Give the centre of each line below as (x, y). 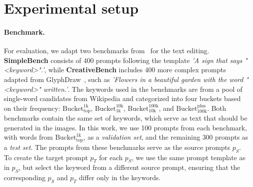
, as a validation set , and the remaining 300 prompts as (166, 137)
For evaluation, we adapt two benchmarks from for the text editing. (107, 51)
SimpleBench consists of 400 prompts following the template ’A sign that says (123, 60)
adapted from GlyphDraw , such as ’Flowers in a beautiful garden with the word (124, 79)
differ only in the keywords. (120, 177)
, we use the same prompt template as (189, 157)
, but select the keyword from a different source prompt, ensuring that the (129, 167)
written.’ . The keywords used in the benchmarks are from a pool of (143, 89)
